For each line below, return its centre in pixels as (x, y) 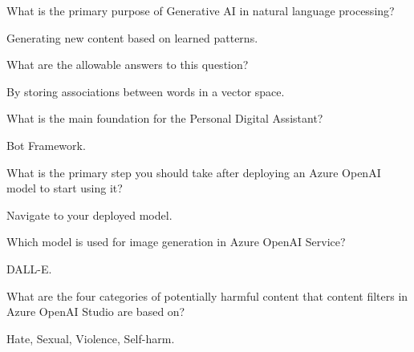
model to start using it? (65, 188)
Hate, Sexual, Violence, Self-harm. (91, 338)
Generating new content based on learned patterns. (132, 37)
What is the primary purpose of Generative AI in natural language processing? (201, 10)
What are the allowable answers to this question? (128, 65)
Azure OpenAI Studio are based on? (96, 312)
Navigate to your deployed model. (89, 214)
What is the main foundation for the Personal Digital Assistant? (165, 118)
